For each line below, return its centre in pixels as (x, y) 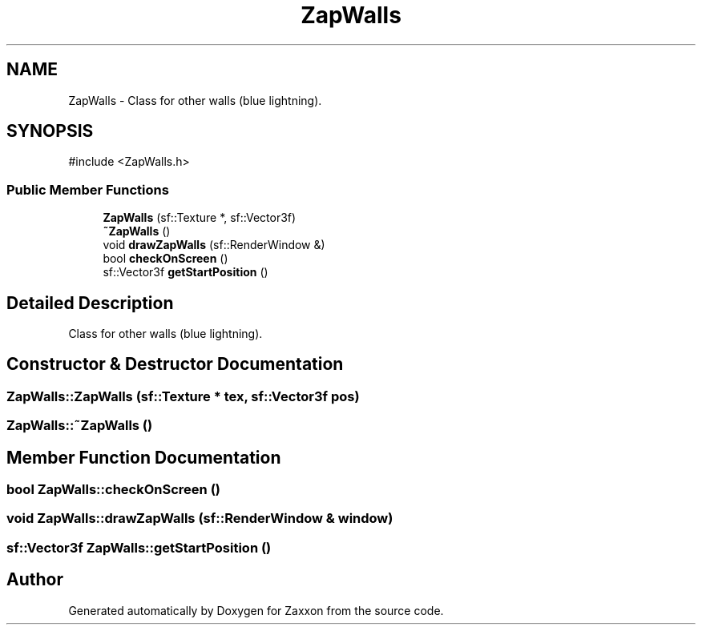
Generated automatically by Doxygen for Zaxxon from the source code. (256, 610)
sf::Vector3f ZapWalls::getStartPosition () (139, 547)
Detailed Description (90, 303)
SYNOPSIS (50, 131)
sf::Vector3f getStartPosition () (186, 272)
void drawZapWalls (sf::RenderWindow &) (214, 245)
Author (35, 580)
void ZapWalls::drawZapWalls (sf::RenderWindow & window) (200, 518)
